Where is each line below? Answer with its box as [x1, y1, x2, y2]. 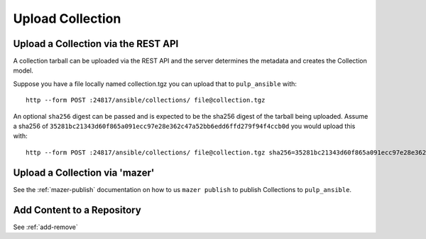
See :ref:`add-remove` [13, 223, 78, 231]
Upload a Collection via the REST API [13, 38, 179, 50]
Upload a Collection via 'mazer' [13, 166, 155, 179]
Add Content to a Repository [13, 203, 141, 216]
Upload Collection [13, 11, 121, 26]
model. [13, 66, 33, 75]
